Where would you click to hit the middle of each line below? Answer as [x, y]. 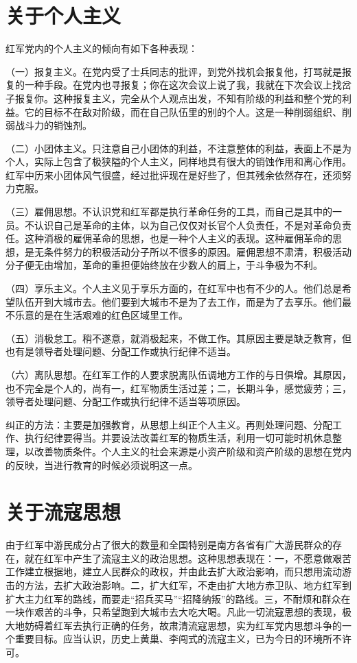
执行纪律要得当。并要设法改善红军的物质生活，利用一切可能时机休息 [178, 438]
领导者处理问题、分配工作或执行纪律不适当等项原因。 [126, 401]
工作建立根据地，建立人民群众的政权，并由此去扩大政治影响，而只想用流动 [174, 571]
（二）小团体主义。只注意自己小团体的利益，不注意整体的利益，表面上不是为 [178, 148]
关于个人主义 [64, 15]
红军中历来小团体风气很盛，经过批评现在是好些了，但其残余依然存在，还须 [174, 174]
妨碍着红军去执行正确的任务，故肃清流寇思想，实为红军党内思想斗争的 [183, 625]
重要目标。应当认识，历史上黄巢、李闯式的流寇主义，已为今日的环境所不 [178, 639]
